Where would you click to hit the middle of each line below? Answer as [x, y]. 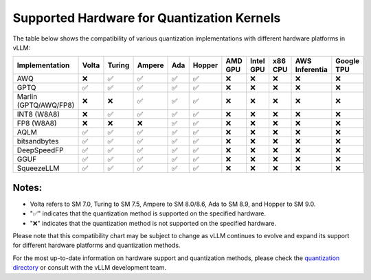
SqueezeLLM [38, 168]
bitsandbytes [38, 141]
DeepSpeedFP [40, 150]
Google [348, 61]
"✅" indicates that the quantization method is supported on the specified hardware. [148, 213]
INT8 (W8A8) [38, 115]
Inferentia [311, 70]
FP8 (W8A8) [37, 124]
